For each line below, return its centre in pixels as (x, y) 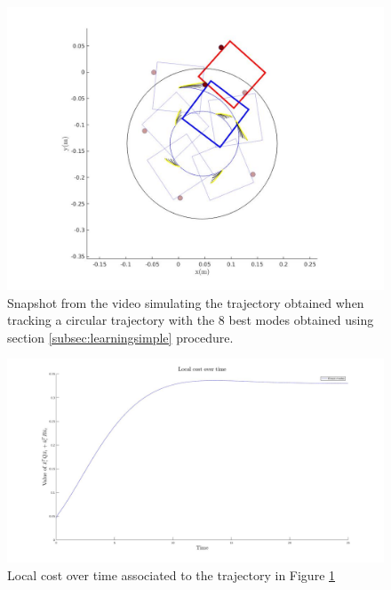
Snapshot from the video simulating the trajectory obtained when (186, 302)
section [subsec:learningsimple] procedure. (120, 337)
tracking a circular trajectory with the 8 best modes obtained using (191, 320)
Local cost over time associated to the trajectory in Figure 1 (172, 574)
